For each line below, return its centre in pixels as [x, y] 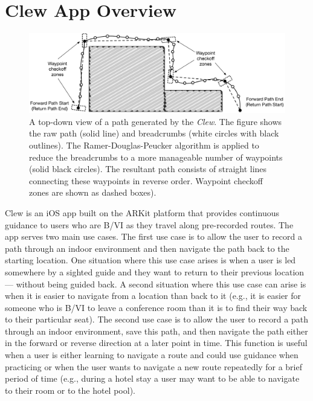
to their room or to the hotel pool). [70, 390]
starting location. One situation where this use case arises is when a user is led [150, 260]
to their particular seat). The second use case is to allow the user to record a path [156, 319]
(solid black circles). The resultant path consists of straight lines [148, 169]
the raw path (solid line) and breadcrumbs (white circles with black [154, 133]
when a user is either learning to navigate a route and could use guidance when [152, 355]
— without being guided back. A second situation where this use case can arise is [156, 284]
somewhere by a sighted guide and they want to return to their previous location [155, 271]
